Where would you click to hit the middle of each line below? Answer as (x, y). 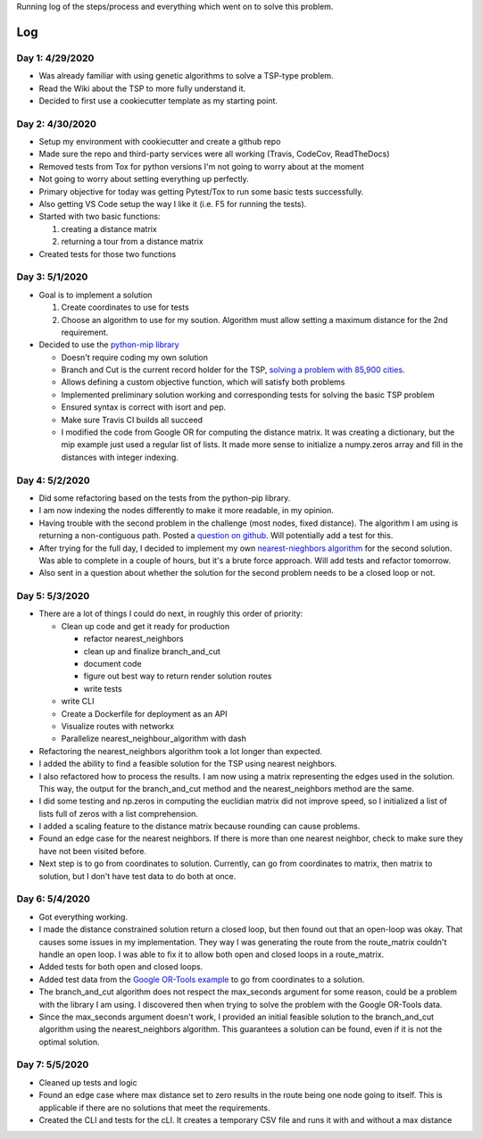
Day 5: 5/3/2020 (53, 596)
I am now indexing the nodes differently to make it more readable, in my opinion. (186, 511)
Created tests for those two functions (108, 254)
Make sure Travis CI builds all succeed (132, 420)
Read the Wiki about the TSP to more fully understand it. (142, 88)
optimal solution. (69, 1042)
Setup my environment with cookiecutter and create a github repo (160, 142)
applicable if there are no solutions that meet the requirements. (155, 1108)
